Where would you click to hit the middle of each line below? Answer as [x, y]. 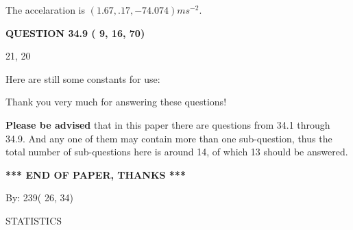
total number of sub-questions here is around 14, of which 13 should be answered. [177, 152]
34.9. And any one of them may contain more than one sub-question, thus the [169, 138]
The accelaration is [45, 10]
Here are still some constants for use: [83, 78]
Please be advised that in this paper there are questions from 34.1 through [168, 124]
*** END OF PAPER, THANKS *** [96, 174]
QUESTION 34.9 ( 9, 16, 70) [75, 33]
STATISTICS [34, 220]
